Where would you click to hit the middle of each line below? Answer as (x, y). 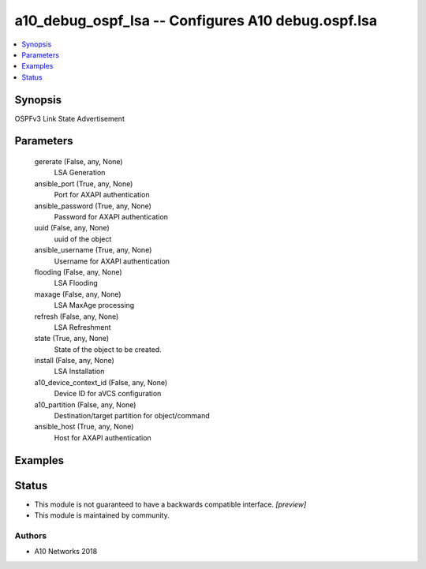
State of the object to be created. (108, 349)
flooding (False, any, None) (78, 271)
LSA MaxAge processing (94, 305)
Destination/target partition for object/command (132, 416)
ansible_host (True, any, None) (84, 427)
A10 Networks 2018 (66, 552)
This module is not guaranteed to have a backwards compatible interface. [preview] (170, 504)
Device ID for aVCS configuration (108, 394)
